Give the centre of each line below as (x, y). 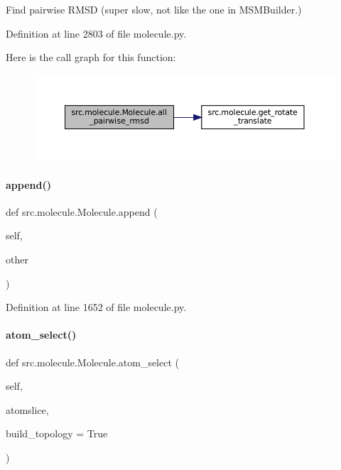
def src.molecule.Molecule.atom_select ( (92, 362)
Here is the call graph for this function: (91, 57)
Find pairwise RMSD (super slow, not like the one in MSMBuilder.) (154, 9)
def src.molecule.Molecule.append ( (82, 211)
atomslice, (27, 409)
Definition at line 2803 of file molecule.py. (96, 33)
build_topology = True (57, 433)
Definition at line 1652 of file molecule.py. (96, 307)
